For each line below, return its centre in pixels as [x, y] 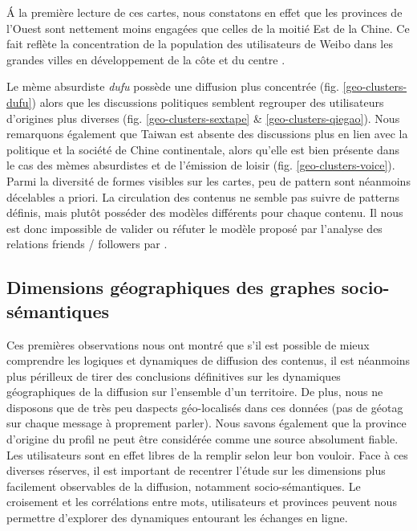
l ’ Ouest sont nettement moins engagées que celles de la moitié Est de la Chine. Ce [208, 28]
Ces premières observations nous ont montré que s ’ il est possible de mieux [188, 344]
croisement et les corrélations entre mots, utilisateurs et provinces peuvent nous [202, 502]
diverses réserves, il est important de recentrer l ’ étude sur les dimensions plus [196, 470]
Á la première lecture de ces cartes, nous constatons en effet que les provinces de [204, 12]
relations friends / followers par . [87, 244]
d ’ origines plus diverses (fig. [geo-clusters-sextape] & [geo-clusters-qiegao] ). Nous [203, 118]
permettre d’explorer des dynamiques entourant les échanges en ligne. [177, 518]
